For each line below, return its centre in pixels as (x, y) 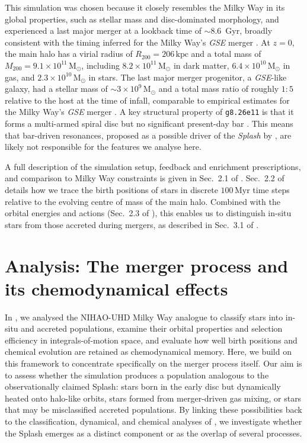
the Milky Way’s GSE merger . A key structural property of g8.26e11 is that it (149, 112)
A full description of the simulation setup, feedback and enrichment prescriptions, (153, 166)
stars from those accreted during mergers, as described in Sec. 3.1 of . (132, 224)
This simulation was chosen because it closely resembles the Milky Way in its (145, 7)
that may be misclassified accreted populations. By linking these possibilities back (153, 410)
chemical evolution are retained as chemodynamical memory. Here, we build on (148, 351)
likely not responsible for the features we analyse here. (103, 147)
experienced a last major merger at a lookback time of (103, 31)
